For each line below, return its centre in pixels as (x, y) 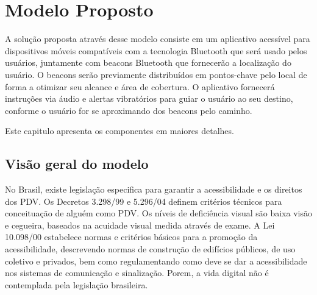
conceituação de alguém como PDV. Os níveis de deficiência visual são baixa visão (158, 213)
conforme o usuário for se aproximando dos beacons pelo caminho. (129, 110)
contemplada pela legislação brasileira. (77, 284)
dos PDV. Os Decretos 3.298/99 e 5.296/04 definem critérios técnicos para (144, 201)
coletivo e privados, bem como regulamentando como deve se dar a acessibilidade (156, 261)
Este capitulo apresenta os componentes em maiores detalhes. (119, 131)
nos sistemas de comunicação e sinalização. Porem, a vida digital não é (137, 273)
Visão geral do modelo (77, 164)
